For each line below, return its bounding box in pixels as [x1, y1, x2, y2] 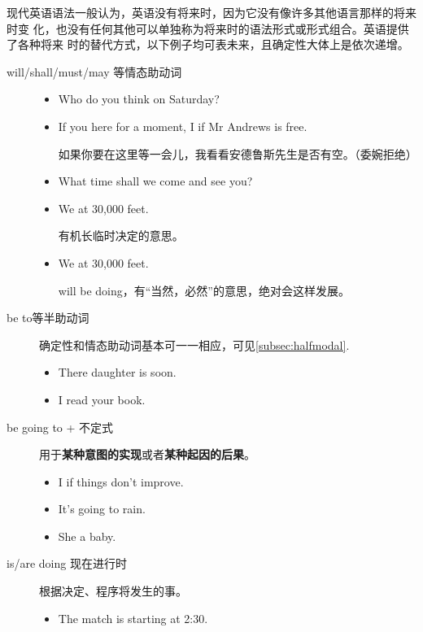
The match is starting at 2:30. [58, 609, 208, 626]
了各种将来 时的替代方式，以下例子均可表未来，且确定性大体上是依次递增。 [7, 36, 409, 53]
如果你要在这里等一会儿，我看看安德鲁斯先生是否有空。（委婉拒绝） [58, 145, 417, 162]
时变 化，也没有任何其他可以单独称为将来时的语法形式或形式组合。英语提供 [7, 20, 409, 37]
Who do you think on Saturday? [58, 90, 220, 107]
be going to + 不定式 [7, 418, 114, 435]
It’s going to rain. [58, 500, 146, 517]
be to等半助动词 [7, 309, 89, 326]
